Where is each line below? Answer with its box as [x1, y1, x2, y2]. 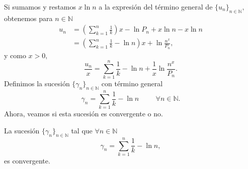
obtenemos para [4, 13, 53, 23]
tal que [71, 125, 93, 135]
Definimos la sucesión [4, 78, 70, 89]
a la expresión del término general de [99, 2, 213, 12]
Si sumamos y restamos [4, 2, 76, 12]
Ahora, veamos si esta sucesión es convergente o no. [4, 108, 163, 119]
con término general [101, 78, 163, 89]
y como [4, 50, 26, 60]
